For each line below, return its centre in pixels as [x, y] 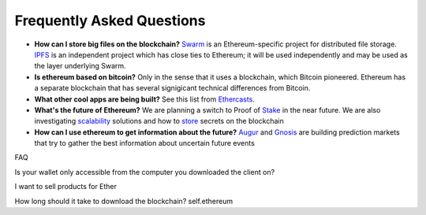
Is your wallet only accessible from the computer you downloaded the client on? [145, 172]
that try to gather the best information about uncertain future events [145, 143]
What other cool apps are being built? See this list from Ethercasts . [145, 99]
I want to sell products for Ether [66, 187]
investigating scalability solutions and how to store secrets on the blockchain [159, 121]
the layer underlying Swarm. [80, 66]
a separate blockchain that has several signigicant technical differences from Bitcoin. [172, 88]
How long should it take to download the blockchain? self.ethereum [124, 201]
